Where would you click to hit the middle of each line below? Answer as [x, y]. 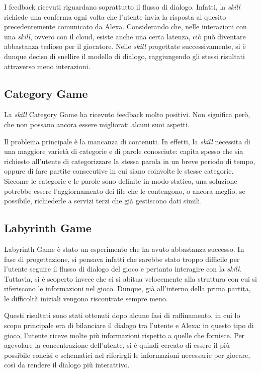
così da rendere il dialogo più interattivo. [67, 365]
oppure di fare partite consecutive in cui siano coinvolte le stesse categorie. [119, 171]
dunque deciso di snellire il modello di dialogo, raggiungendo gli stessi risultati [124, 56]
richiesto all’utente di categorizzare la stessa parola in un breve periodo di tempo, [130, 161]
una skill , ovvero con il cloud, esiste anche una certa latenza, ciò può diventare [125, 36]
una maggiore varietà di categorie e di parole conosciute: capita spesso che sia [124, 151]
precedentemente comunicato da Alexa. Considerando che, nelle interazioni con [125, 26]
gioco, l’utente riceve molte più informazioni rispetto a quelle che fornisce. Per [124, 335]
